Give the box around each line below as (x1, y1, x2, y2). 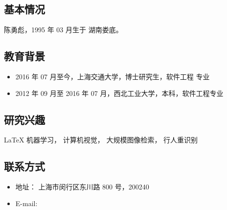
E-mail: (15, 198, 38, 208)
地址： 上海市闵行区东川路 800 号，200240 (15, 182, 149, 192)
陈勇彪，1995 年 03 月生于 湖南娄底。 (4, 24, 123, 35)
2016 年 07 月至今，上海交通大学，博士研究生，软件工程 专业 (15, 71, 210, 81)
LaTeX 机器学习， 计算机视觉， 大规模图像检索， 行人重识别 (4, 135, 198, 145)
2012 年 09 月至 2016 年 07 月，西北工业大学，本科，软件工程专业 (15, 88, 224, 98)
